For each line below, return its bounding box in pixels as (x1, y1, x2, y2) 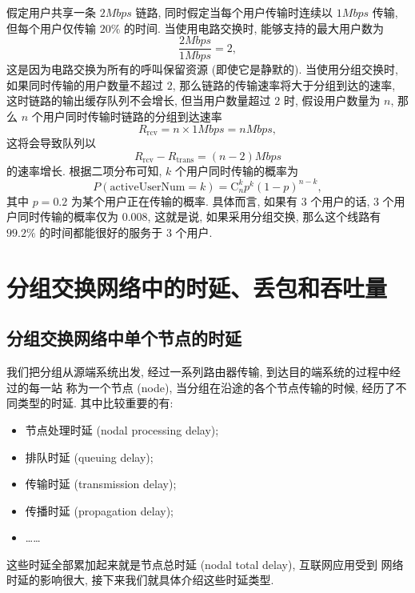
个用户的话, (310, 192, 370, 209)
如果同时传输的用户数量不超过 (6, 76, 163, 93)
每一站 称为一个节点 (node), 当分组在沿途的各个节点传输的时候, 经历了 (28, 379, 396, 395)
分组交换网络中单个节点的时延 (6, 326, 241, 351)
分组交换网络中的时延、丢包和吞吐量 (6, 270, 388, 303)
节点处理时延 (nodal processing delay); (25, 421, 219, 438)
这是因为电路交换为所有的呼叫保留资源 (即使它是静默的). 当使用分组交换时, (6, 61, 398, 78)
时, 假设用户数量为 (283, 92, 381, 109)
